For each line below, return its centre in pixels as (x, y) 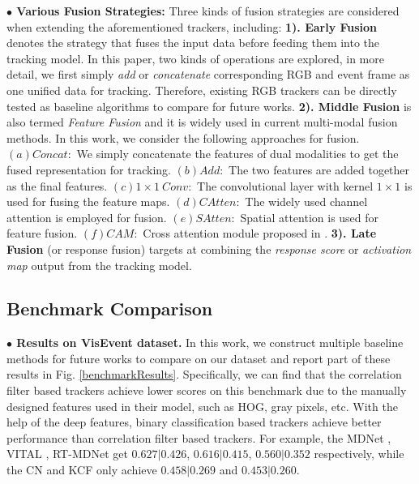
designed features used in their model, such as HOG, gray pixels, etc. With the (202, 406)
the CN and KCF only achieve (82, 470)
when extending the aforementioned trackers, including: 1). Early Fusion (192, 26)
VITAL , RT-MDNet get (67, 454)
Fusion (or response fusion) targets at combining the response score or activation (209, 248)
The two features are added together (319, 169)
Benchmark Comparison (110, 308)
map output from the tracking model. (99, 265)
